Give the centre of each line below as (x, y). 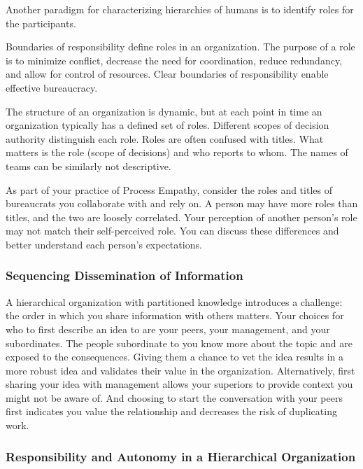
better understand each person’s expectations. (104, 244)
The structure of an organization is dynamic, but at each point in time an (164, 111)
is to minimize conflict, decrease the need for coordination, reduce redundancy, (174, 60)
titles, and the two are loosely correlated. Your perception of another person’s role (181, 217)
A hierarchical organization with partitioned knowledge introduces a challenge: (174, 301)
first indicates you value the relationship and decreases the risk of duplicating (171, 411)
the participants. (41, 23)
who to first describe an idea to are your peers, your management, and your (168, 329)
